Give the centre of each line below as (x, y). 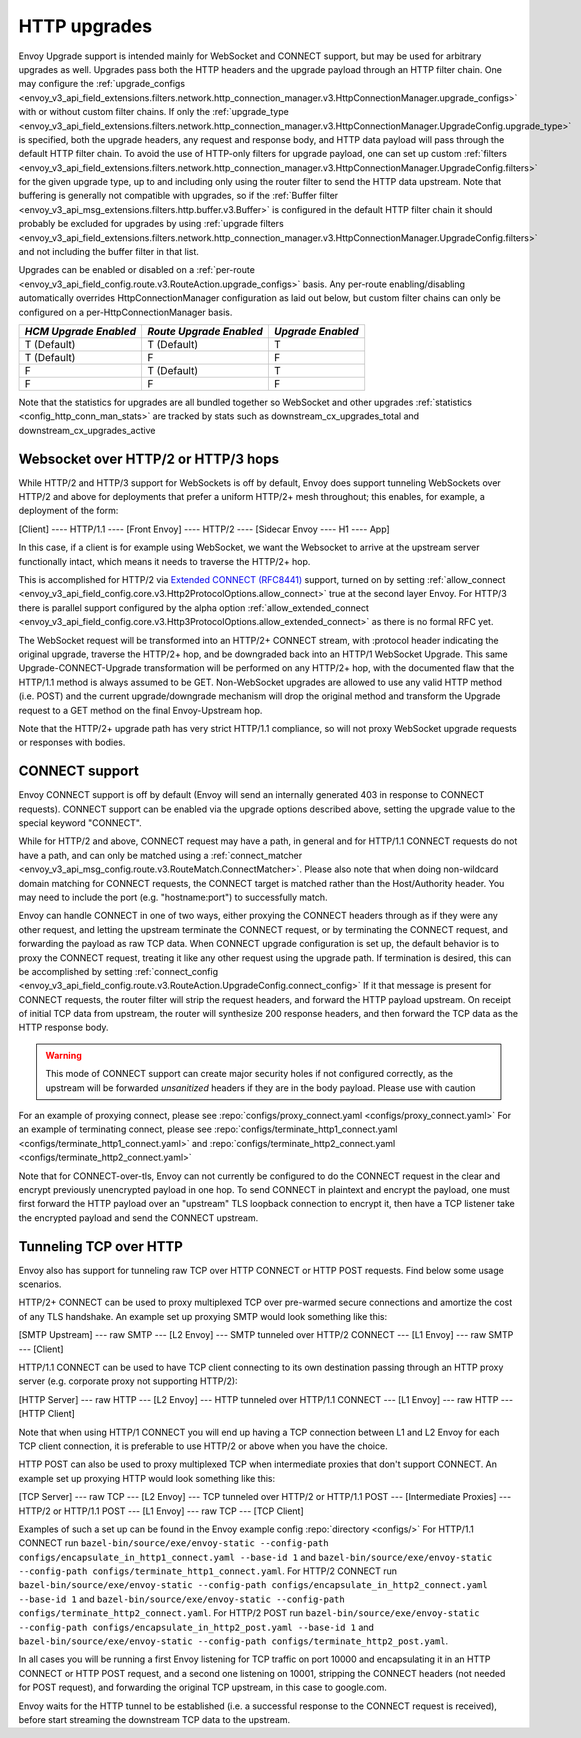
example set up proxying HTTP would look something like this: (147, 1478)
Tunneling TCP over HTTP (101, 1246)
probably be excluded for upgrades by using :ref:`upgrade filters (151, 224)
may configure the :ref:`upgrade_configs (101, 84)
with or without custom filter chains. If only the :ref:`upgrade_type (153, 112)
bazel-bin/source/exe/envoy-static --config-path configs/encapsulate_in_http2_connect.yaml (253, 1585)
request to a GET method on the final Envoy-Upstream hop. (140, 710)
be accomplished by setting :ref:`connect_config (118, 971)
